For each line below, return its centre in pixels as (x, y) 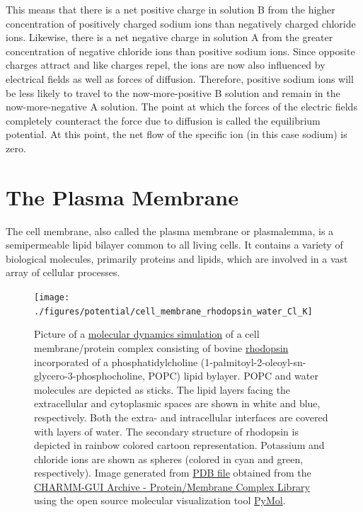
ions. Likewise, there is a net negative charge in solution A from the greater (169, 37)
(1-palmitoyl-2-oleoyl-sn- (253, 362)
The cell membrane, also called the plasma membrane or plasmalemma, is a (170, 231)
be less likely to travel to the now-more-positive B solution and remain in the (173, 92)
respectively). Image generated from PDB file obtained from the (173, 473)
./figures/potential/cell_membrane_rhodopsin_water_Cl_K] (173, 311)
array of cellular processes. (63, 272)
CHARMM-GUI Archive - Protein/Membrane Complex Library (172, 486)
